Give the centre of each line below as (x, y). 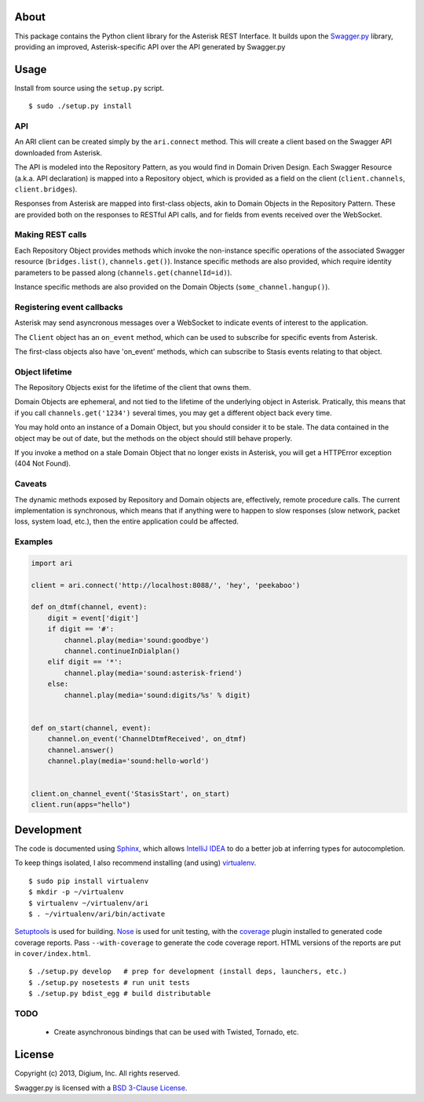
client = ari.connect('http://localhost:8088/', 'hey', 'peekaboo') (166, 585)
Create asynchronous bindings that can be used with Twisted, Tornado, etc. (176, 1032)
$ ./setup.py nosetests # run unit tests (109, 982)
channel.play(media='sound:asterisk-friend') (153, 673)
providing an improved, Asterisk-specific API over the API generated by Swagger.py (150, 46)
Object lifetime (43, 371)
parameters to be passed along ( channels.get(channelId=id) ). (123, 272)
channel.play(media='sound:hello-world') (128, 761)
